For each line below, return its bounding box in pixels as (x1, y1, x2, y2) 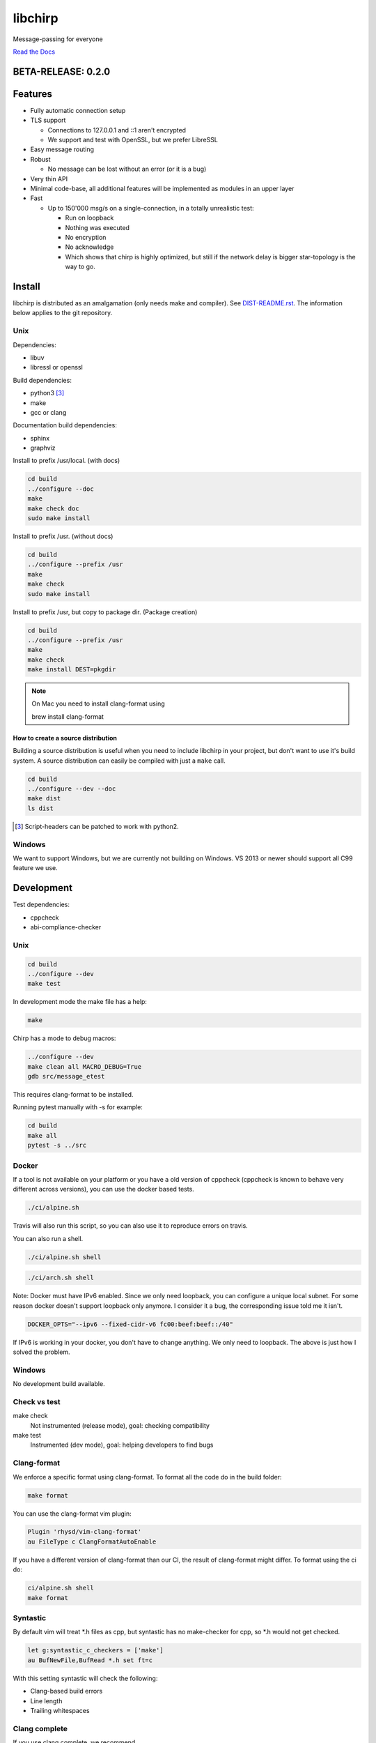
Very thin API (30, 174, 68, 183)
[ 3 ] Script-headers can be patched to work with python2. (15, 822, 179, 830)
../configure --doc (27, 485, 94, 493)
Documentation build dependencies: (13, 421, 118, 429)
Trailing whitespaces (30, 1706, 90, 1714)
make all (27, 1132, 58, 1139)
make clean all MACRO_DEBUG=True (27, 1063, 142, 1070)
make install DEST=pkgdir (27, 666, 116, 673)
